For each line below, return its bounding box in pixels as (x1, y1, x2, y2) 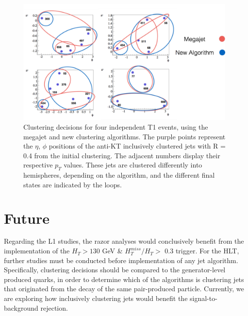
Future (4, 208, 50, 228)
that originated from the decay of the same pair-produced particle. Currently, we (4, 283, 244, 294)
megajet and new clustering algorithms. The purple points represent (23, 131, 226, 141)
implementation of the (4, 246, 70, 256)
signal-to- (190, 293, 217, 303)
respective (23, 160, 53, 170)
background (4, 302, 38, 313)
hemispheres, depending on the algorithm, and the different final (23, 170, 215, 180)
